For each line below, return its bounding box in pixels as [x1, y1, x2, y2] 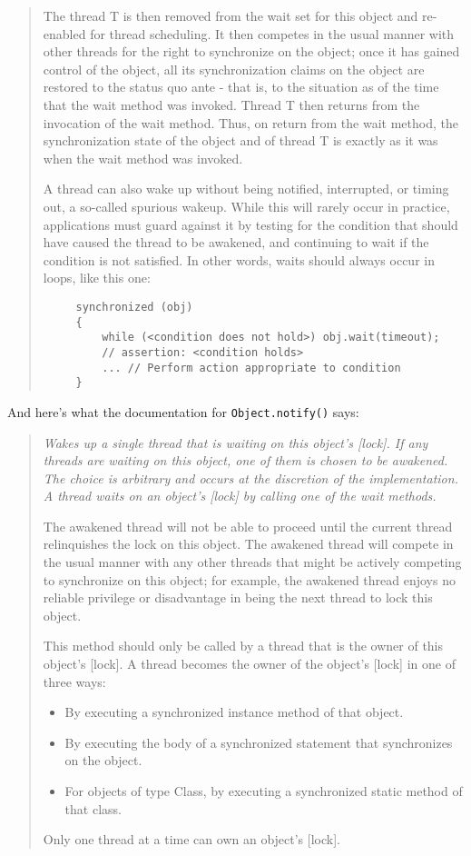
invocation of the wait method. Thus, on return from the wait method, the [43, 113, 458, 132]
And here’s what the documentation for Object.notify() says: [7, 402, 359, 421]
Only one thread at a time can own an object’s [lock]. [43, 830, 340, 849]
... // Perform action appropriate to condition [102, 361, 401, 374]
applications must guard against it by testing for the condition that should [43, 214, 458, 234]
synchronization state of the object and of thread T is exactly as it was [43, 131, 438, 150]
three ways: [43, 672, 106, 691]
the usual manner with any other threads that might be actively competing [43, 552, 462, 572]
